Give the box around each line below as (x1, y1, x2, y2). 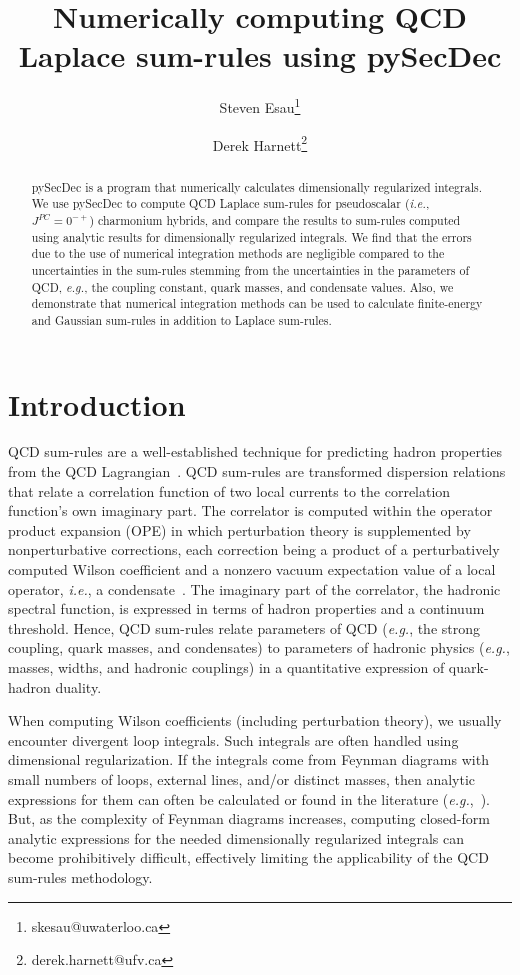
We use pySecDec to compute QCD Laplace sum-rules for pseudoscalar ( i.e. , (31, 195, 430, 212)
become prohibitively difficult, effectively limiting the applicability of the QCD (8, 847, 489, 868)
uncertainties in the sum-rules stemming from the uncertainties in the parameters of (31, 261, 470, 278)
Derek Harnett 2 (212, 131, 308, 155)
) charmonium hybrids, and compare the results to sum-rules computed (89, 211, 461, 228)
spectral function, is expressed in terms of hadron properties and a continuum (8, 598, 485, 619)
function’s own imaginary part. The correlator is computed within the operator (8, 500, 493, 521)
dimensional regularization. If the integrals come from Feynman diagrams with (8, 749, 489, 770)
